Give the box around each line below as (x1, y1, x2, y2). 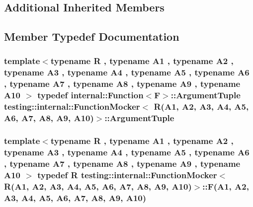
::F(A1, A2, (202, 180, 249, 192)
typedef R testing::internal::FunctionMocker (37, 168, 217, 181)
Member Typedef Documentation (4, 29, 179, 44)
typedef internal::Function (37, 89, 144, 101)
